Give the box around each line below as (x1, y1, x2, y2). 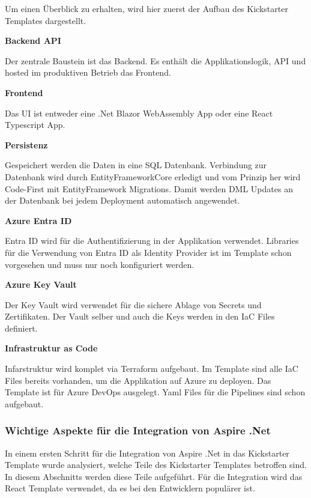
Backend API (5, 34, 61, 47)
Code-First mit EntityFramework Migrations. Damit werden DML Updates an (5, 182, 293, 195)
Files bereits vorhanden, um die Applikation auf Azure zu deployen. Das (5, 374, 271, 386)
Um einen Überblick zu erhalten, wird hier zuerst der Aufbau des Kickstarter (5, 2, 288, 14)
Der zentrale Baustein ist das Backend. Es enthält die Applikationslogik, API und (5, 54, 306, 67)
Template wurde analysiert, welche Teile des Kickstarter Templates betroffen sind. (5, 458, 307, 471)
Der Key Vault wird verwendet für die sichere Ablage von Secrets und (5, 298, 262, 311)
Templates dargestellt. (5, 14, 86, 26)
